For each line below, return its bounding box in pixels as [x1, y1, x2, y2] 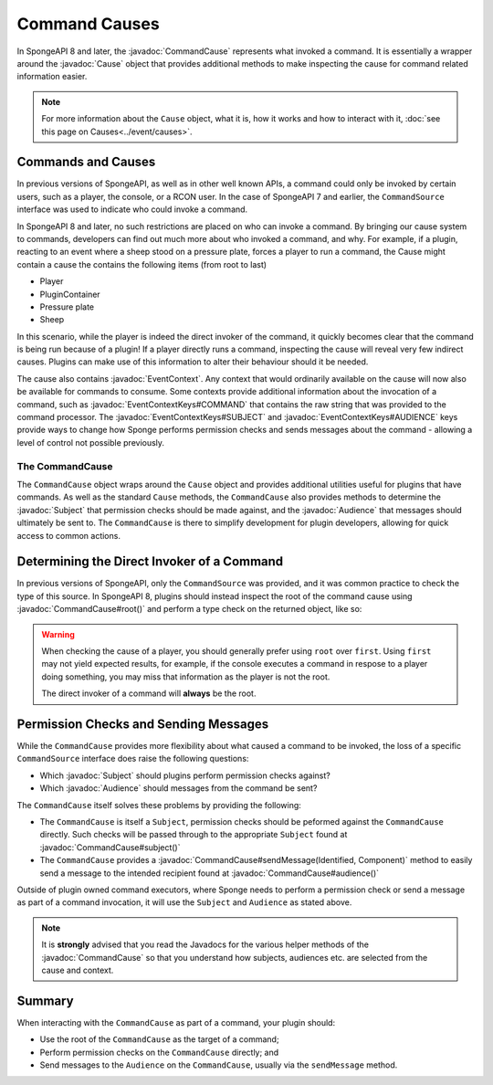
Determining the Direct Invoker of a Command [16, 553, 284, 570]
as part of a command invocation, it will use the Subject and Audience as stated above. [16, 897, 352, 908]
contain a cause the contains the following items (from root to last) [16, 258, 267, 269]
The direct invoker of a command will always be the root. [41, 688, 257, 699]
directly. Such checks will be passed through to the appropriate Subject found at [39, 829, 348, 840]
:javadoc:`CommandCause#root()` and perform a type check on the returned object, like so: [16, 604, 362, 615]
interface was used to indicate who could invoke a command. [16, 204, 248, 215]
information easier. [16, 71, 88, 82]
